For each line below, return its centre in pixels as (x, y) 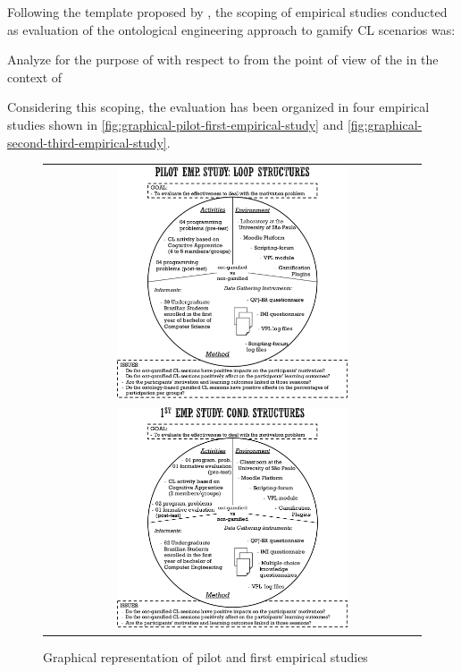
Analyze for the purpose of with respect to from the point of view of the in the (223, 60)
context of (35, 77)
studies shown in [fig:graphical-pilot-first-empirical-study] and (176, 124)
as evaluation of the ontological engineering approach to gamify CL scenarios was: (231, 29)
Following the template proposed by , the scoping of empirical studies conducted (227, 12)
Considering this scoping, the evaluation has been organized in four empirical (218, 107)
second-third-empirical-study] (87, 142)
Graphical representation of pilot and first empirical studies (205, 657)
